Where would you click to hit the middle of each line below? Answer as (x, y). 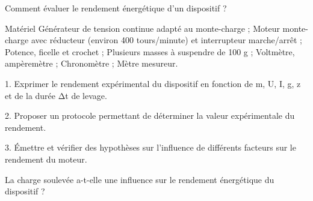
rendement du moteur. (46, 159)
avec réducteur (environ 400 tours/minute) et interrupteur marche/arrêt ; (167, 40)
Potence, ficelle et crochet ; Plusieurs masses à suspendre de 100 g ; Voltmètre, (150, 51)
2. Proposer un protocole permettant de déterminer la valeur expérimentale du (150, 115)
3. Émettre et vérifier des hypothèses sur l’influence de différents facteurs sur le (150, 147)
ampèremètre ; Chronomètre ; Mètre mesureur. (91, 63)
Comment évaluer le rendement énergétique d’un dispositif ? (116, 8)
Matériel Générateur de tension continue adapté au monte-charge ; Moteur (142, 28)
